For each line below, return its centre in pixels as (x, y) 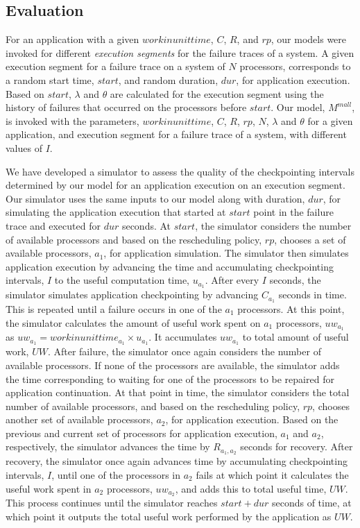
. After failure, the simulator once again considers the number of (184, 351)
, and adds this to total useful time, (251, 488)
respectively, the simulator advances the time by (108, 446)
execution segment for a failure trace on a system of (115, 66)
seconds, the (295, 280)
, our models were (309, 39)
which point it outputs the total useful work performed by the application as (169, 516)
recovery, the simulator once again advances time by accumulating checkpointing (177, 461)
